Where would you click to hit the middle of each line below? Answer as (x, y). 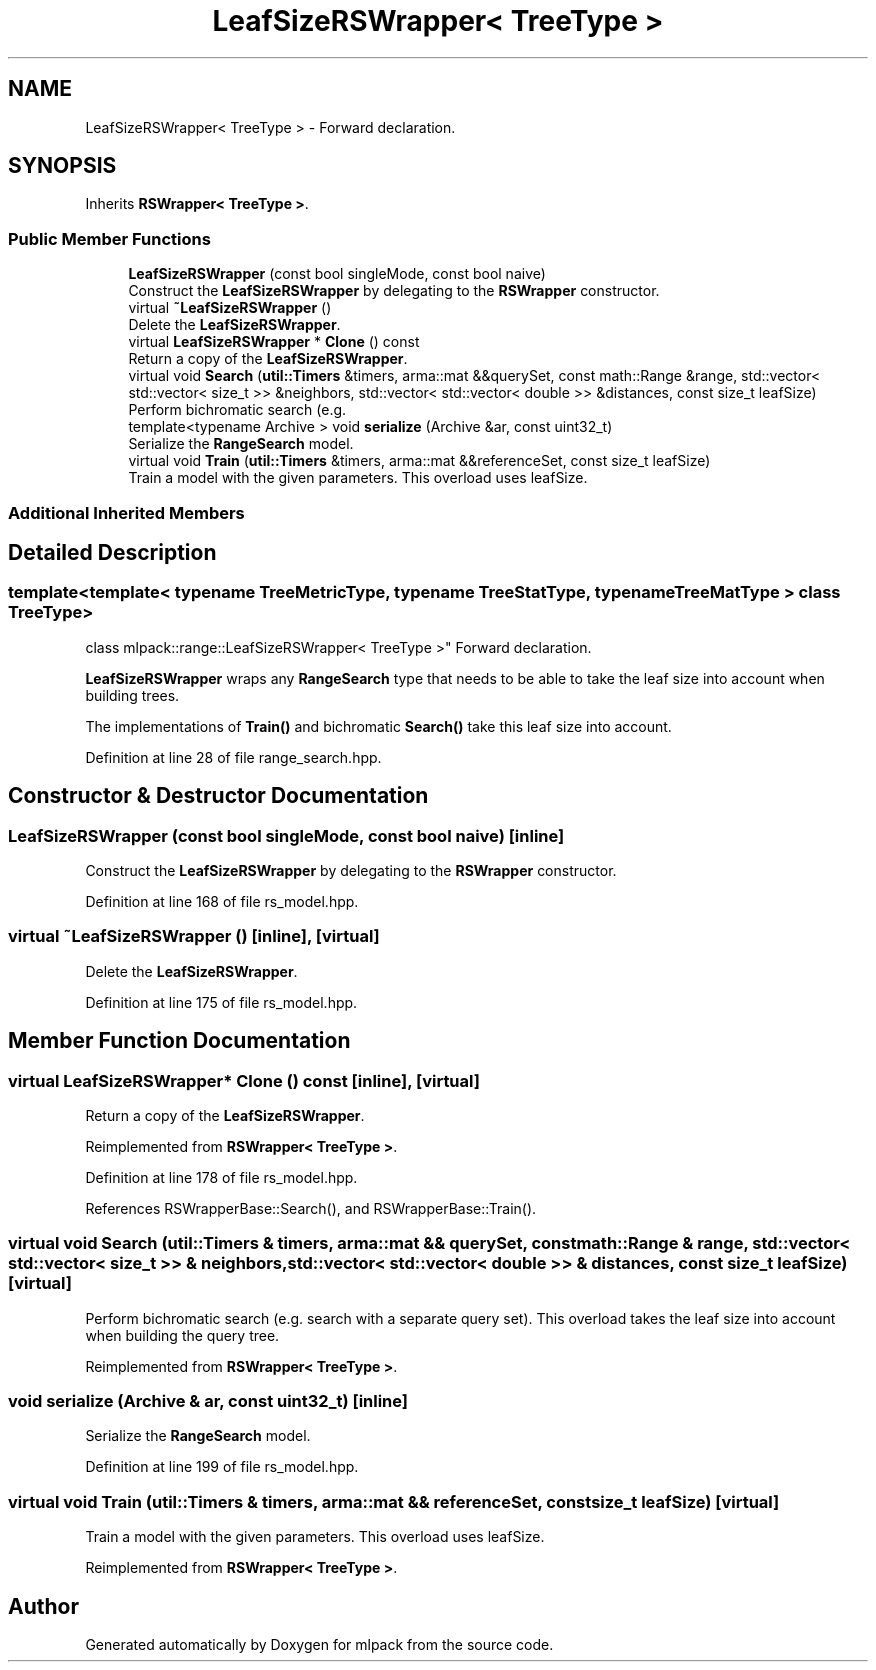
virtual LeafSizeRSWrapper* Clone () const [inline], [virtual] (244, 1080)
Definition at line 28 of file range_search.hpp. (233, 757)
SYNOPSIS (62, 166)
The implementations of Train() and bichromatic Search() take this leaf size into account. (378, 726)
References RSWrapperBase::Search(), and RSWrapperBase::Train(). (311, 1208)
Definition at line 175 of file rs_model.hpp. (221, 1002)
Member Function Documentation (179, 1041)
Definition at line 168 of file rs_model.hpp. (222, 901)
